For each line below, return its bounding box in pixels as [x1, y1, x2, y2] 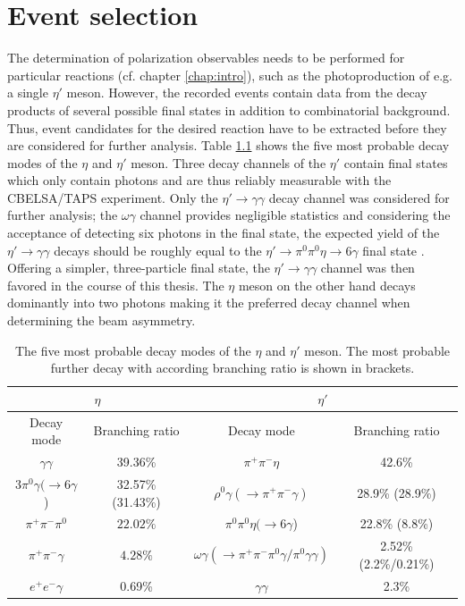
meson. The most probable [304, 341, 451, 359]
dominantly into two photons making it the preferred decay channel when [7, 293, 410, 312]
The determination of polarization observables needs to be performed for [7, 48, 405, 67]
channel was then [320, 258, 415, 277]
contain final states [343, 153, 448, 172]
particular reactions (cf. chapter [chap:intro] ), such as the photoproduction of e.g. [7, 65, 452, 84]
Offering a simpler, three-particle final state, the [7, 258, 270, 277]
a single [7, 83, 48, 102]
